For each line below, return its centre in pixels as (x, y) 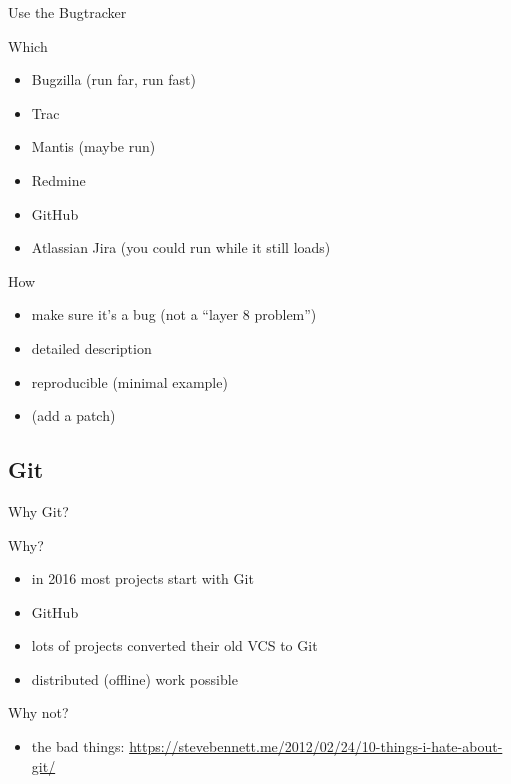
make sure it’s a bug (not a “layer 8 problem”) (174, 314)
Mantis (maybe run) (93, 146)
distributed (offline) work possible (134, 678)
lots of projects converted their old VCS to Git (174, 645)
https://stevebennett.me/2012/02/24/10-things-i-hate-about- (316, 746)
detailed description (91, 347)
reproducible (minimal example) (129, 381)
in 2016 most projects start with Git (142, 578)
